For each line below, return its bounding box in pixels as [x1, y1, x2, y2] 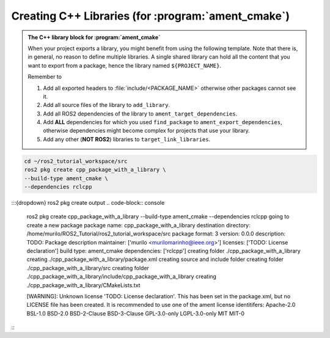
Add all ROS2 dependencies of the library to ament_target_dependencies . [43, 110, 238, 117]
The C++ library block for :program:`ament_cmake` [28, 34, 161, 41]
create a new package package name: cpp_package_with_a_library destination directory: [26, 221, 251, 229]
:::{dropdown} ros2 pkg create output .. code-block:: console [11, 199, 165, 206]
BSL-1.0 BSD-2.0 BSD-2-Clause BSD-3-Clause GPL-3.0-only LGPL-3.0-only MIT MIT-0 [26, 309, 244, 317]
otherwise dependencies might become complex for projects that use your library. [43, 127, 250, 134]
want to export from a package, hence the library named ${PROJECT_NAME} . [28, 62, 221, 69]
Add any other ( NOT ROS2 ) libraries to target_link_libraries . [43, 135, 211, 143]
